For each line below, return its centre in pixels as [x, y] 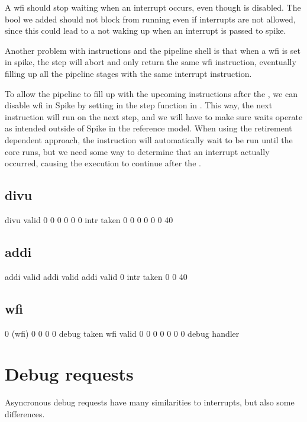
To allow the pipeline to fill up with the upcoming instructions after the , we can [151, 93]
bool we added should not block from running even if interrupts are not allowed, [150, 19]
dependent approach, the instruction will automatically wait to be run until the [149, 139]
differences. [25, 413]
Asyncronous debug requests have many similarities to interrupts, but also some [150, 402]
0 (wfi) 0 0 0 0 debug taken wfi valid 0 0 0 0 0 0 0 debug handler [122, 333]
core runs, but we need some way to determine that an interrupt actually [137, 151]
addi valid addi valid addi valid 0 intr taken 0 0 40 [96, 276]
